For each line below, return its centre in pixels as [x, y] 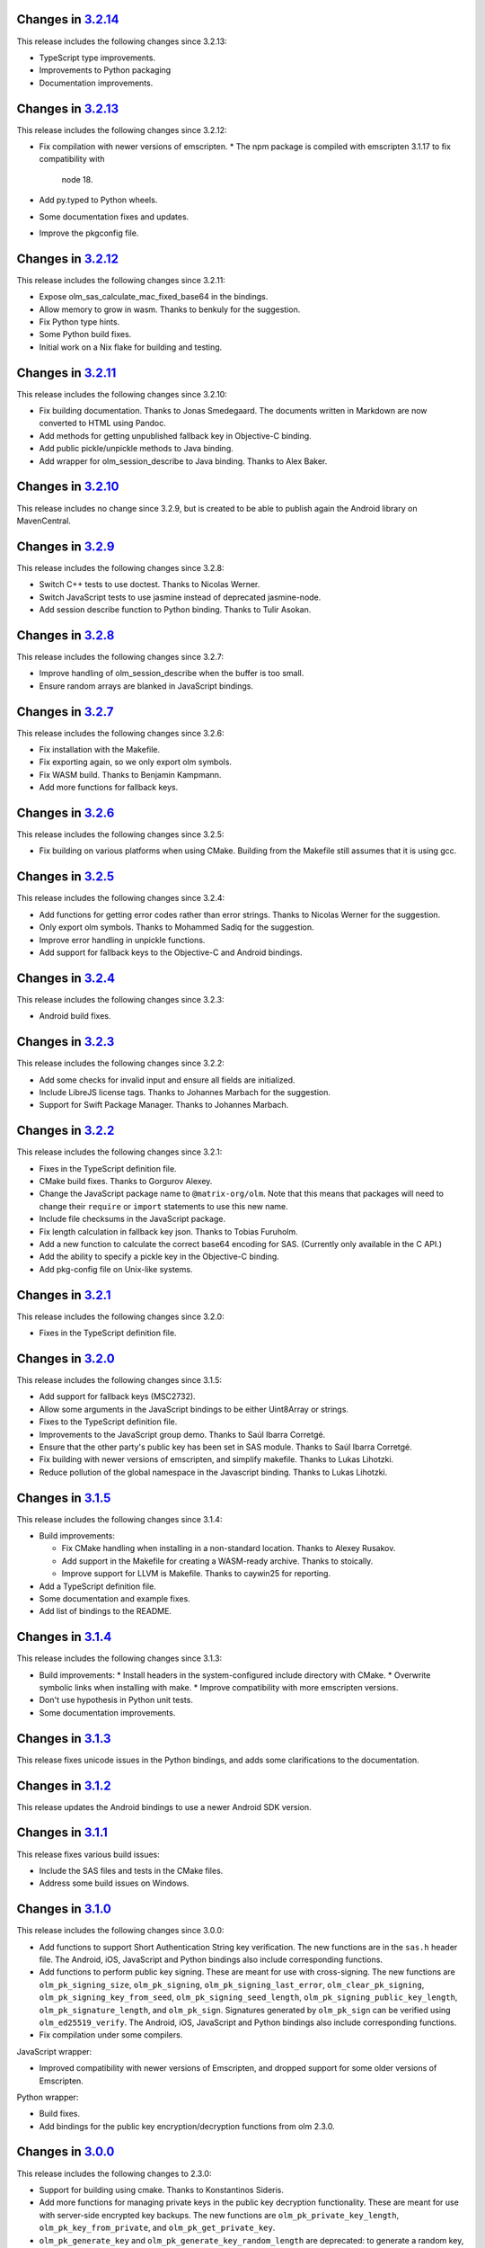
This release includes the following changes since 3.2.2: [120, 1063]
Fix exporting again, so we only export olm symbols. [136, 762]
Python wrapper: [48, 2097]
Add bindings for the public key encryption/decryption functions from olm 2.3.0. [187, 2126]
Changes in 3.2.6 [66, 813]
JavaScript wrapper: [54, 2051]
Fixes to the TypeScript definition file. [108, 1422]
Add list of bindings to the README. [106, 1611]
